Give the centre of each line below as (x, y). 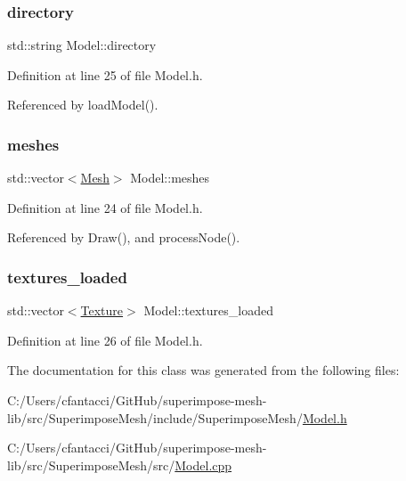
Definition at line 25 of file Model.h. (105, 74)
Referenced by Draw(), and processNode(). (124, 237)
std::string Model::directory (82, 45)
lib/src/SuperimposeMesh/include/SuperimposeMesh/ (155, 417)
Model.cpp (203, 465)
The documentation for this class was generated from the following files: (203, 370)
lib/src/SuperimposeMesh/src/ (91, 465)
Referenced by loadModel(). (83, 105)
